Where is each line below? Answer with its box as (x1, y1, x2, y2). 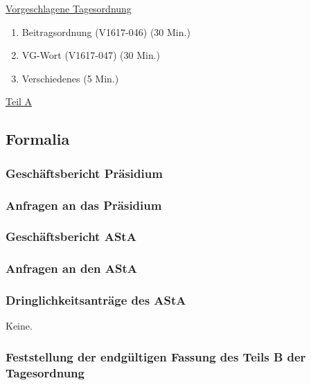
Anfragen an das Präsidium (6, 196, 162, 213)
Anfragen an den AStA (6, 260, 137, 277)
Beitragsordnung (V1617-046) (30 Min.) (21, 24, 190, 39)
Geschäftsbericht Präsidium (6, 164, 163, 181)
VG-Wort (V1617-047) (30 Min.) (21, 48, 161, 62)
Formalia (6, 128, 70, 150)
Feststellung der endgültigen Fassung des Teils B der (6, 348, 306, 365)
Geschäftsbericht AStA (6, 228, 136, 245)
